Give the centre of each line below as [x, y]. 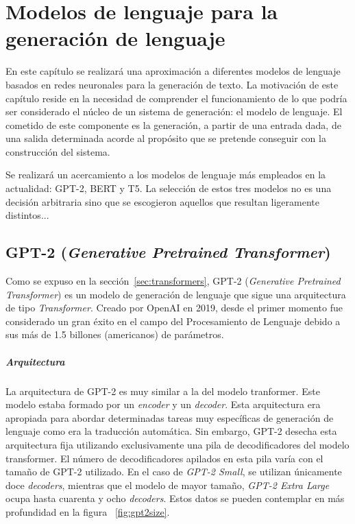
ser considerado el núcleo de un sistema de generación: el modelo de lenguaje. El [174, 111]
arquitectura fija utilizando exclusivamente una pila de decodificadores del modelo [177, 444]
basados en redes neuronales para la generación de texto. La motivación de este [172, 84]
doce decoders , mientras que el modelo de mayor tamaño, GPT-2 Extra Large [168, 485]
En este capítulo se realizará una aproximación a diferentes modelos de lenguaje [173, 71]
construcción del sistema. [58, 151]
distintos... [27, 215]
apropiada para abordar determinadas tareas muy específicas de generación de [170, 417]
